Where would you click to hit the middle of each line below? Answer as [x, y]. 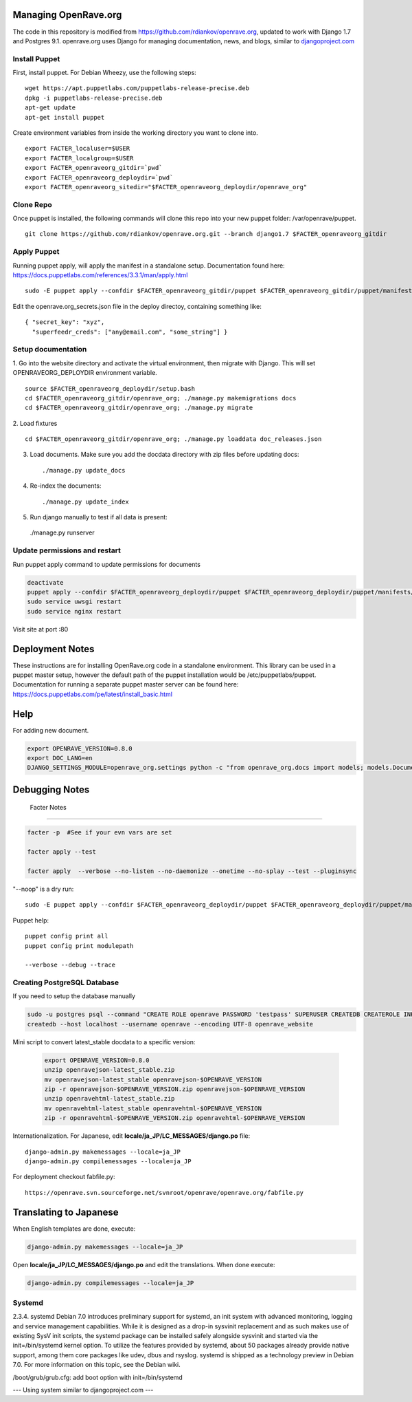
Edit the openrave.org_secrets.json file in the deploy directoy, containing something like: [137, 306]
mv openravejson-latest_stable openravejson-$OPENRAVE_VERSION [153, 1079]
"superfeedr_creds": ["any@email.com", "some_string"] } [130, 332]
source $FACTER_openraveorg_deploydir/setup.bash [110, 388]
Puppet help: [31, 920]
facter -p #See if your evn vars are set [100, 833]
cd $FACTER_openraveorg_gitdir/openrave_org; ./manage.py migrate [139, 408]
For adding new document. [51, 730]
